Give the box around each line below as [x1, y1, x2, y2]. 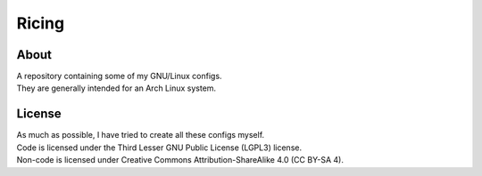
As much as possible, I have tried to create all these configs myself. [16, 130, 265, 140]
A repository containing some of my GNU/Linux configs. [16, 71, 222, 82]
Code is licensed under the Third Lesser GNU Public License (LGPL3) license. [16, 142, 303, 153]
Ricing [16, 13, 65, 33]
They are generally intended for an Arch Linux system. [16, 83, 217, 93]
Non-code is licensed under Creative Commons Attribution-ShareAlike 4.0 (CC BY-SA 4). [16, 155, 344, 165]
